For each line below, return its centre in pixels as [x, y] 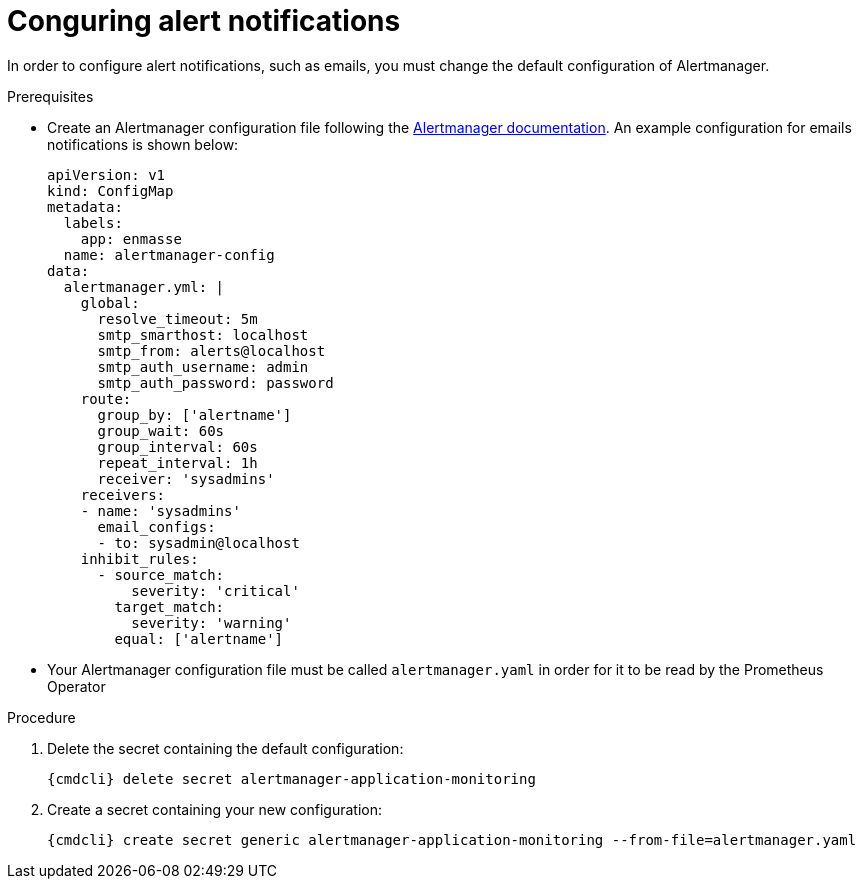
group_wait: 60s [161, 430]
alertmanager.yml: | [144, 286]
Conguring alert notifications [204, 21]
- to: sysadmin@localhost [198, 542]
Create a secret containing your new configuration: [215, 809]
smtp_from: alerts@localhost [211, 350]
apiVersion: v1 [106, 174]
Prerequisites [50, 96]
